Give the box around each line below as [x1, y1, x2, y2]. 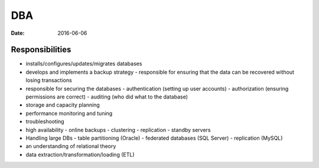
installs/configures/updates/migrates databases [25, 60, 142, 67]
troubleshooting [25, 118, 64, 125]
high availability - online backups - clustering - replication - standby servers [25, 126, 211, 133]
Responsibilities [11, 45, 71, 55]
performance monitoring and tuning [25, 110, 113, 117]
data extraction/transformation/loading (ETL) [25, 151, 135, 158]
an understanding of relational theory [25, 143, 116, 150]
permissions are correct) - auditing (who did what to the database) [25, 93, 188, 100]
